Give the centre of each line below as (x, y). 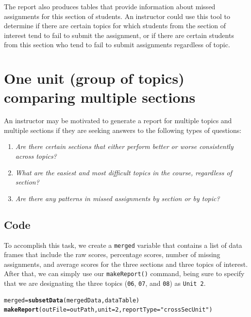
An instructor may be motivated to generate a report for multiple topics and (118, 121)
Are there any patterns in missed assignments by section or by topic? (117, 198)
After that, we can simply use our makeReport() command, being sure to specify (124, 273)
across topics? (36, 156)
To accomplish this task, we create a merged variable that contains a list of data (123, 245)
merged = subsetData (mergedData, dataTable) (72, 300)
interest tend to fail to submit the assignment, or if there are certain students (119, 35)
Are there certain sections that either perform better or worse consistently (124, 146)
